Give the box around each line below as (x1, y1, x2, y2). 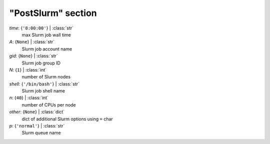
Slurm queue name (21, 130, 61, 136)
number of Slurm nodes (21, 74, 71, 80)
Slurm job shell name (21, 88, 65, 94)
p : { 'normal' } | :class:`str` (9, 123, 65, 129)
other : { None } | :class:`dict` (9, 109, 65, 115)
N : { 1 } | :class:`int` (9, 66, 47, 72)
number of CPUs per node (21, 101, 76, 107)
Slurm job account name (21, 45, 72, 52)
